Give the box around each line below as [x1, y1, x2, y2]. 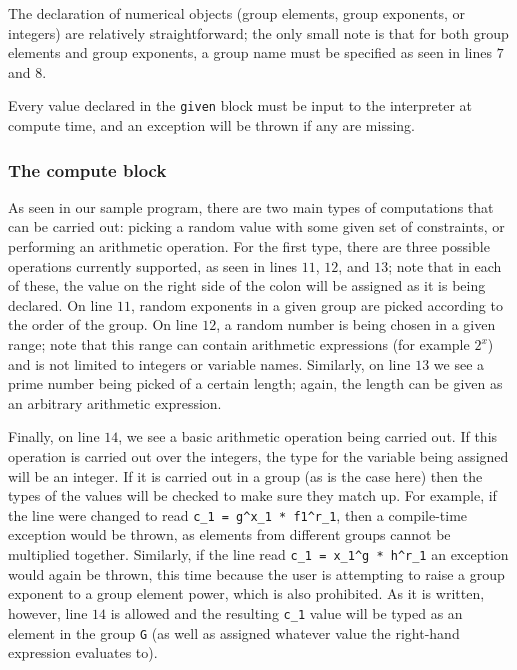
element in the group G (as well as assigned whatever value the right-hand [8, 622, 460, 643]
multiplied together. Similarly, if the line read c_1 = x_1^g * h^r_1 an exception [8, 544, 509, 564]
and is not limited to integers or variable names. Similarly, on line [8, 353, 411, 374]
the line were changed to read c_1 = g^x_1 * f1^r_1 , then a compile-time [8, 504, 468, 525]
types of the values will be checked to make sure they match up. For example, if [8, 485, 497, 506]
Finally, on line [8, 426, 100, 447]
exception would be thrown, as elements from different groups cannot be [8, 524, 451, 545]
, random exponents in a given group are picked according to [130, 294, 503, 315]
